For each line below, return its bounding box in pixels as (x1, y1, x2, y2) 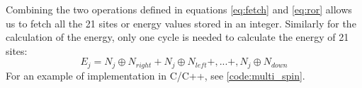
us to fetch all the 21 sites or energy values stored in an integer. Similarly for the (6, 15, 356, 30)
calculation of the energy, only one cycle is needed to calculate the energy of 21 (6, 30, 349, 44)
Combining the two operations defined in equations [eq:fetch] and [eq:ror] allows (6, 2, 352, 16)
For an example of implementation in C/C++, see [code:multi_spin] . (6, 68, 305, 82)
